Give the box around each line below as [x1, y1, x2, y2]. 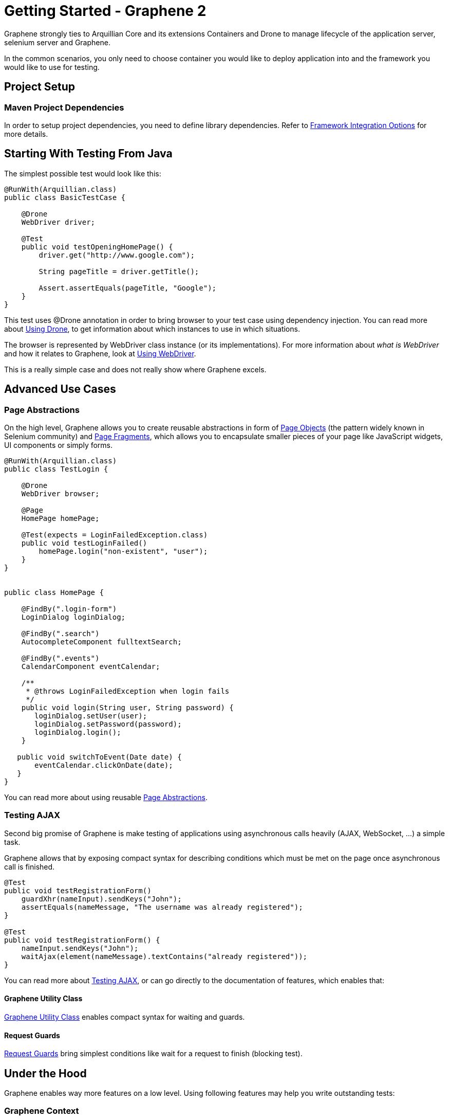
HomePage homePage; [21, 514, 100, 523]
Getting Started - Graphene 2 [4, 2, 207, 20]
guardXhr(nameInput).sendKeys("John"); [21, 894, 182, 903]
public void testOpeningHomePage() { [21, 242, 173, 251]
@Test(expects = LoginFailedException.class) [21, 531, 208, 539]
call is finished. [4, 862, 55, 871]
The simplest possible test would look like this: [4, 169, 161, 178]
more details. [4, 129, 48, 138]
